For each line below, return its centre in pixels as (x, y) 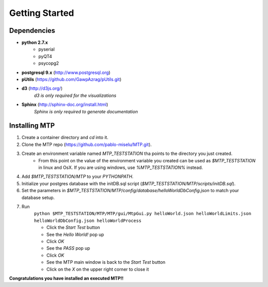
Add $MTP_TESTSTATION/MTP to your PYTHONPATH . (77, 177)
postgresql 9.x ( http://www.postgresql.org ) (66, 72)
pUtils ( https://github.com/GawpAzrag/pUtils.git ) (71, 79)
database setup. (38, 197)
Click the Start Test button (73, 227)
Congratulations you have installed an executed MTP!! (66, 278)
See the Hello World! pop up (75, 234)
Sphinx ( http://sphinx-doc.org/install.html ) (65, 105)
